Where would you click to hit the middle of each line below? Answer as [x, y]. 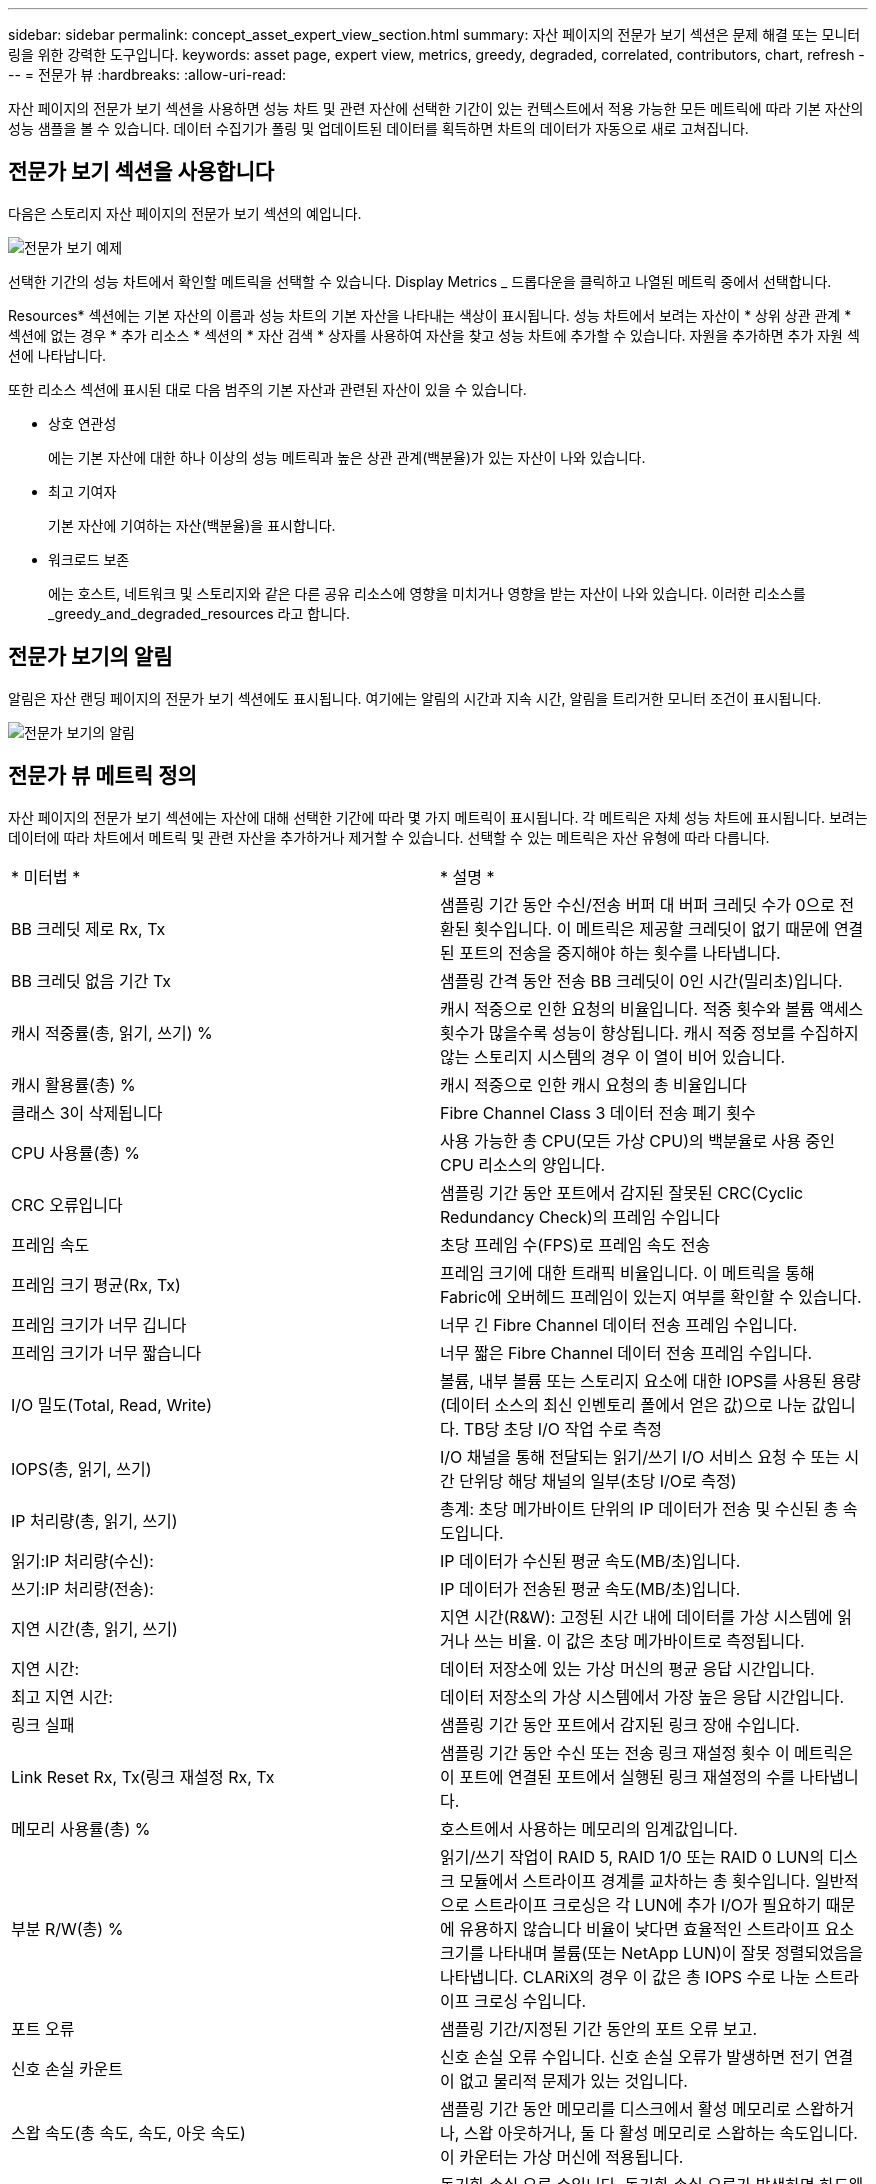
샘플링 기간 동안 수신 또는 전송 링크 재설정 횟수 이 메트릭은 [647, 1752]
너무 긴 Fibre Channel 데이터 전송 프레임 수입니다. [619, 1324]
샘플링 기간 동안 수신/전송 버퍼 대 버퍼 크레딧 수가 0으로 [637, 904]
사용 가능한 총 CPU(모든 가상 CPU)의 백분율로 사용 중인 [637, 1140]
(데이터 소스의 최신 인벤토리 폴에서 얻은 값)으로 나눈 [624, 1404]
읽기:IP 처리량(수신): [82, 1560]
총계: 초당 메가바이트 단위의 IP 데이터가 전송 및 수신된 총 [639, 1508]
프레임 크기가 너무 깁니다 [99, 1324]
